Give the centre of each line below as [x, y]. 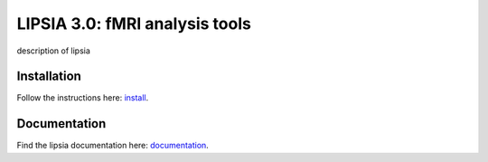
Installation [49, 76]
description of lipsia [53, 51]
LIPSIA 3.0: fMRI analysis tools [134, 24]
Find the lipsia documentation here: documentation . [113, 146]
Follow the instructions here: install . [83, 98]
